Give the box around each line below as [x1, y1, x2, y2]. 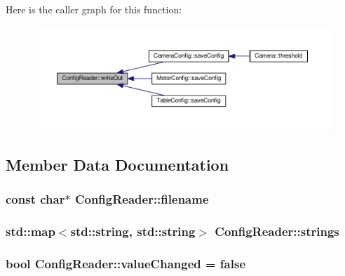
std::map [6, 222, 55, 239]
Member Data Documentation [6, 153, 229, 175]
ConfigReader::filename [74, 190, 209, 208]
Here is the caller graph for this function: [6, 2, 182, 16]
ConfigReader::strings [215, 222, 339, 239]
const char [6, 190, 65, 208]
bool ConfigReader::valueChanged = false [6, 254, 246, 272]
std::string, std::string [70, 222, 196, 239]
